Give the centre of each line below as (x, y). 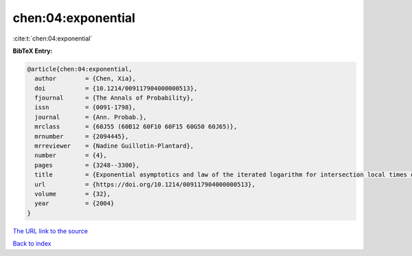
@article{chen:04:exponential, (80, 69)
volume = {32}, (73, 194)
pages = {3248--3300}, (87, 165)
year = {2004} (75, 203)
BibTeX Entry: (33, 51)
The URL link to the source (50, 231)
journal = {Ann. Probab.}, (91, 117)
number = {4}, (71, 155)
